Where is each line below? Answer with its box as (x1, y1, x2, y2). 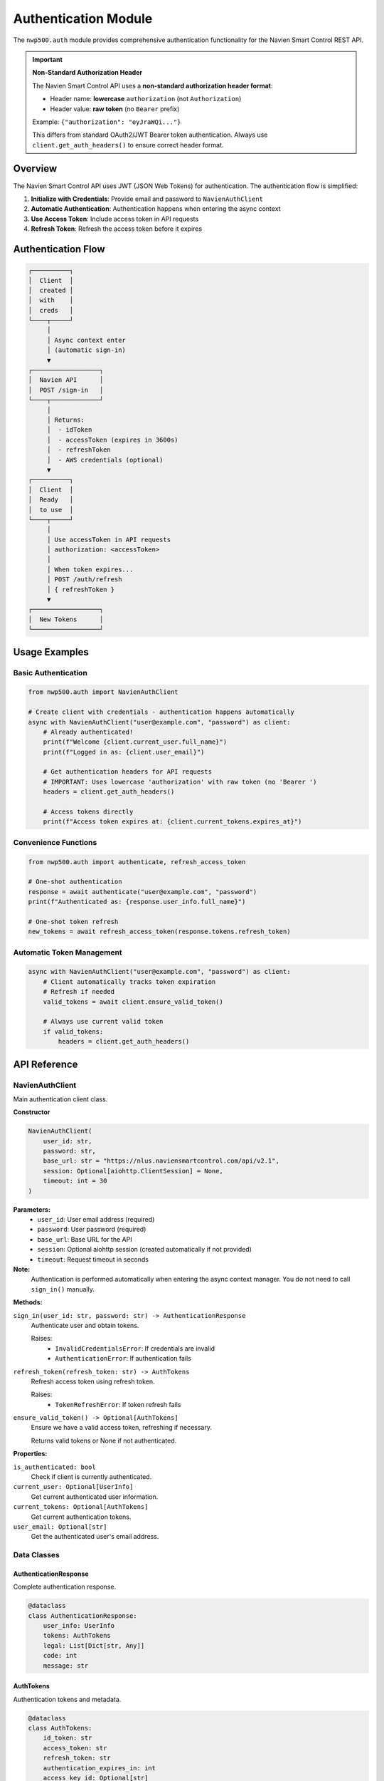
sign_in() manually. (31, 1284, 95, 1293)
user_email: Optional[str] (13, 1522, 107, 1531)
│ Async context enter (46, 336, 126, 344)
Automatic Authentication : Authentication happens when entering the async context (31, 204, 281, 213)
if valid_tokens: (43, 1027, 104, 1036)
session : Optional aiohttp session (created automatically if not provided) (37, 1245, 252, 1254)
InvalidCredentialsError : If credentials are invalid (55, 1344, 215, 1353)
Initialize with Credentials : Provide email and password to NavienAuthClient (31, 194, 263, 203)
